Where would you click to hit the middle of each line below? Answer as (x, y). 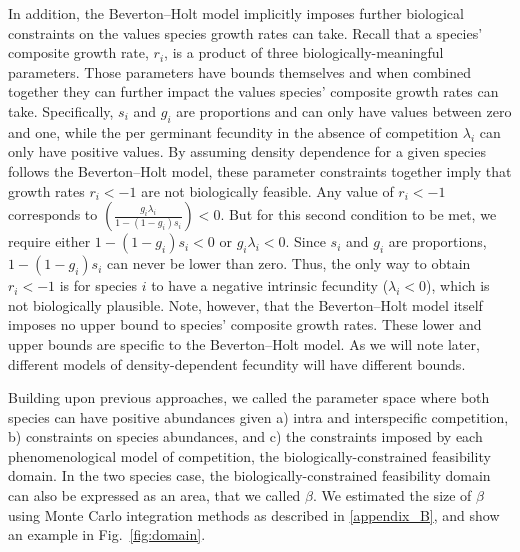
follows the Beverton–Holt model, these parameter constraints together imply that (260, 170)
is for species (98, 285)
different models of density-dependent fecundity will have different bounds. (237, 363)
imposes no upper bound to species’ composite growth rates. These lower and (245, 324)
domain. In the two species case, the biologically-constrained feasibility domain (249, 475)
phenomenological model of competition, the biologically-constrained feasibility (249, 455)
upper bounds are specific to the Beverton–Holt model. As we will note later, (244, 343)
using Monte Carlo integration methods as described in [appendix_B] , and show (254, 514)
